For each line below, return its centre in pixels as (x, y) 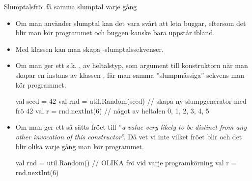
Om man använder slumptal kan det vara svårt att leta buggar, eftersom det (131, 23)
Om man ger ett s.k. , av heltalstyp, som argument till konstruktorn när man (132, 65)
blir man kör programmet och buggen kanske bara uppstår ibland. (115, 33)
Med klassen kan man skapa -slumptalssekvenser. (89, 49)
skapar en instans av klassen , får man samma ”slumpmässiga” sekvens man (130, 75)
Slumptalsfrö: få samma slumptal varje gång (70, 6)
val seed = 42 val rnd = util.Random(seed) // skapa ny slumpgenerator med (131, 101)
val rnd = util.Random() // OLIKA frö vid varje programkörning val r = (126, 163)
